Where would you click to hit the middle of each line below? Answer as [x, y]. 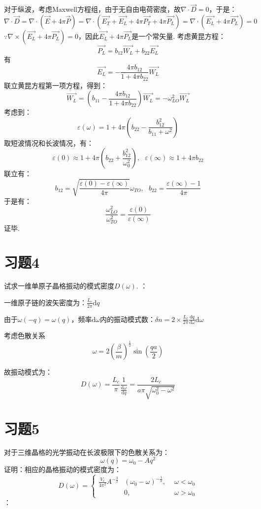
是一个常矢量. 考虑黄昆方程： [179, 36]
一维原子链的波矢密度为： [45, 302]
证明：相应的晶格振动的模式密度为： [63, 469]
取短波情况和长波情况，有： [49, 143]
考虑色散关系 [25, 335]
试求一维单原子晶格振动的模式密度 [59, 286]
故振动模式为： [28, 372]
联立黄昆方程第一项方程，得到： [56, 85]
